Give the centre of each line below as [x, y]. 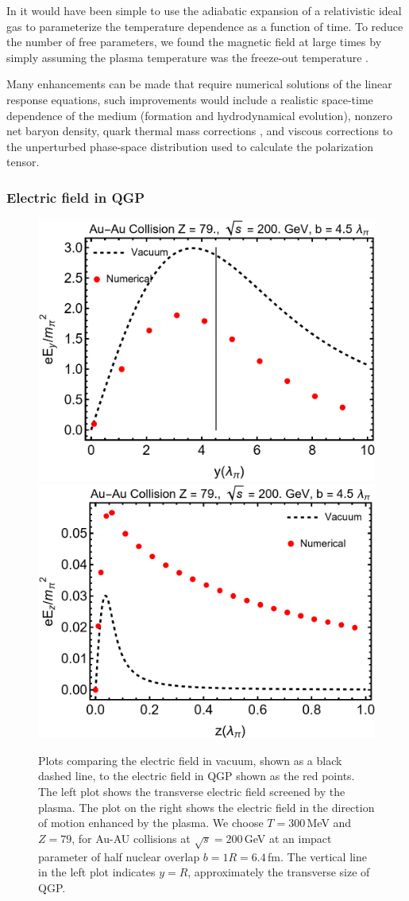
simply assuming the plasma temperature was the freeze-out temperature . [187, 57]
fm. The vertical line [317, 856]
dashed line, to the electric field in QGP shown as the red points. [197, 776]
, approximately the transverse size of [279, 872]
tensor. [23, 162]
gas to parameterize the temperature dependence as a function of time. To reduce [205, 26]
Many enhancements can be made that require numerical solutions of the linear [199, 84]
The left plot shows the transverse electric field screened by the [192, 791]
